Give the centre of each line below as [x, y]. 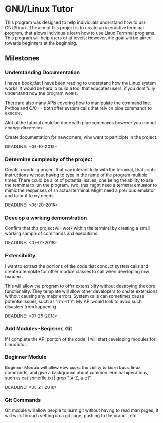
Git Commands [23, 400]
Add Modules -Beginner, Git [38, 329]
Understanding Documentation [43, 73]
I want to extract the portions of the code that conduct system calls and [77, 266]
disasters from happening [31, 306]
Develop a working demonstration [46, 218]
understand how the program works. [42, 93]
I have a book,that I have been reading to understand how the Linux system [81, 83]
